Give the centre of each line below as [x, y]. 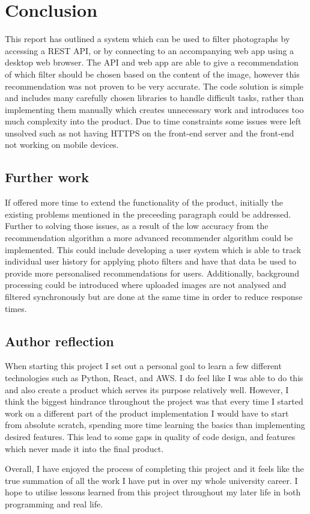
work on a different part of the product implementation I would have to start [147, 413]
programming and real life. [54, 503]
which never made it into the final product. [84, 448]
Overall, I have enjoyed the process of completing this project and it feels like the [154, 469]
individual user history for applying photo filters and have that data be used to [151, 261]
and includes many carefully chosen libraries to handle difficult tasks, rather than [154, 98]
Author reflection [59, 341]
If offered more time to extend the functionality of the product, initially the [144, 202]
